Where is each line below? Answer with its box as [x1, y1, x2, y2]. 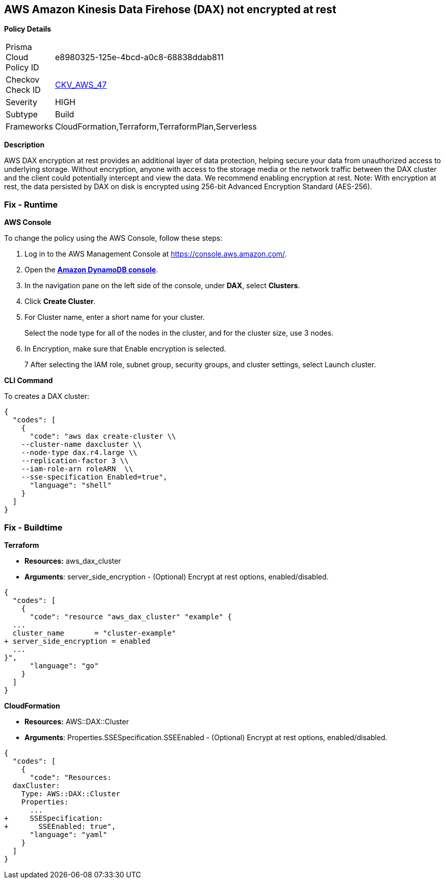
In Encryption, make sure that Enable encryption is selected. [24, 344, 226, 354]
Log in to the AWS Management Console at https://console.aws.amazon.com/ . [24, 249, 287, 259]
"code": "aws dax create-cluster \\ [30, 432, 176, 441]
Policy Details [4, 24, 51, 34]
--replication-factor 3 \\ [21, 457, 129, 465]
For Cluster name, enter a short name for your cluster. [24, 313, 205, 322]
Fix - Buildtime [4, 522, 63, 533]
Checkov [6, 74, 40, 85]
